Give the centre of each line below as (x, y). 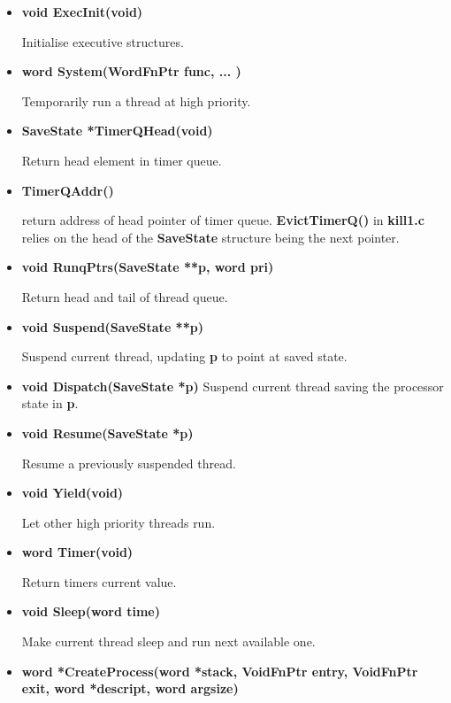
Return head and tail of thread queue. (125, 296)
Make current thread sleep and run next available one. (168, 641)
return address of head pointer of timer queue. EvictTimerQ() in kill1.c (223, 220)
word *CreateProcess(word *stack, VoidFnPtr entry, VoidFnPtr (220, 671)
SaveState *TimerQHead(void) (117, 131)
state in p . (50, 403)
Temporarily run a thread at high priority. (136, 100)
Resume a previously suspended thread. (129, 463)
